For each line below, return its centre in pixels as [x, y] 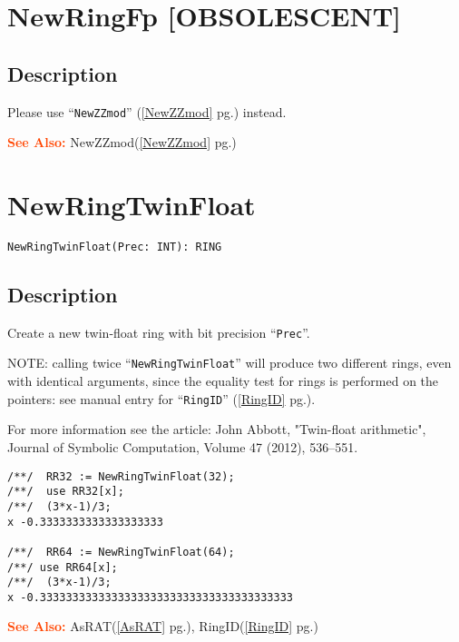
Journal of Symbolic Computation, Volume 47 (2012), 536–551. [183, 446]
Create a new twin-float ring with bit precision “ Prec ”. [159, 332]
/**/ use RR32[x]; [66, 492]
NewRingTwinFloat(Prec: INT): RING [115, 247]
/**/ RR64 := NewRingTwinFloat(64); [121, 552]
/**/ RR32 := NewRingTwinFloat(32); [121, 476]
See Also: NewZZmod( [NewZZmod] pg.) [122, 142]
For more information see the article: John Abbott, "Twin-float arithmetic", [217, 429]
